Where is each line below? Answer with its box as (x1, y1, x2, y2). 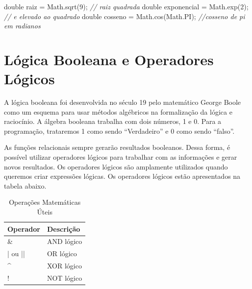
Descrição (47, 223, 80, 234)
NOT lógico (47, 273, 82, 283)
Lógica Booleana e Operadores (4, 49, 214, 69)
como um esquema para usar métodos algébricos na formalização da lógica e (4, 106, 232, 117)
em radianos (4, 21, 41, 31)
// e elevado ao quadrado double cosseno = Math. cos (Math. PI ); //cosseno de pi (4, 11, 245, 21)
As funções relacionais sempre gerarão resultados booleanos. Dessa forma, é (4, 142, 230, 152)
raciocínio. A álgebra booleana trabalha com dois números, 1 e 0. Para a (4, 116, 222, 126)
